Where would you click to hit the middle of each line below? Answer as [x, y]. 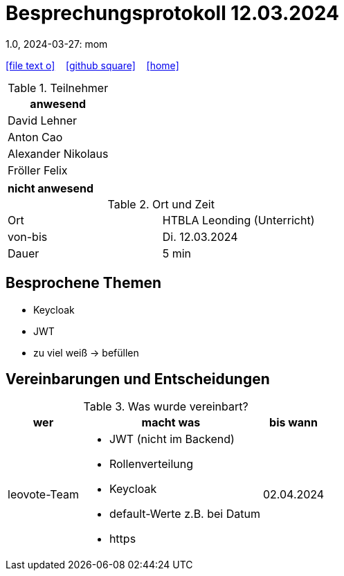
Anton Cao [35, 137]
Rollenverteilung [151, 464]
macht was [171, 423]
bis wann [294, 423]
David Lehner [43, 120]
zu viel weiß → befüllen [86, 352]
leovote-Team [43, 495]
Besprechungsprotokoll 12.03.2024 [172, 13]
